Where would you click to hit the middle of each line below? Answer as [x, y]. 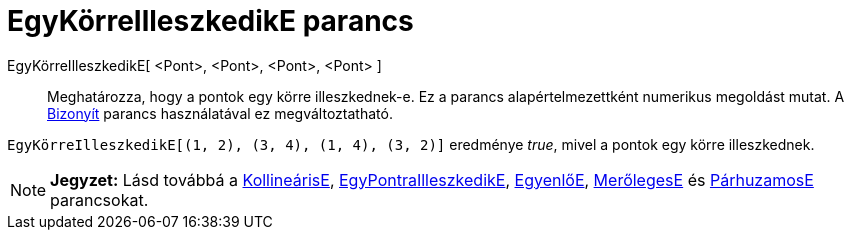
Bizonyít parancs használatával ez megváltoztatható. [220, 113]
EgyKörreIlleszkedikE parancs [210, 21]
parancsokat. [99, 199]
